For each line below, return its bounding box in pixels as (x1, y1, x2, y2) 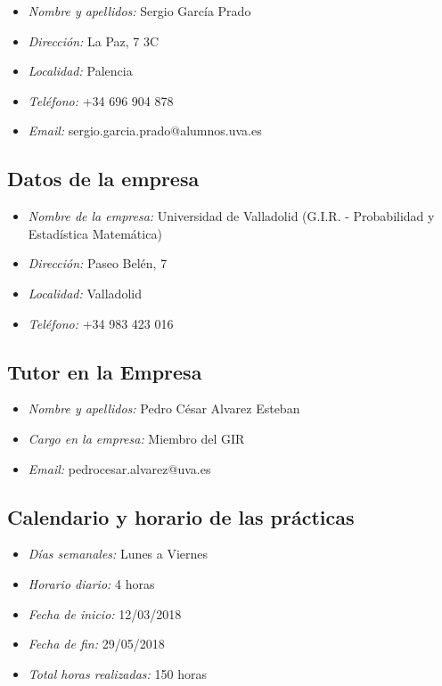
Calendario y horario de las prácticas (7, 502, 355, 530)
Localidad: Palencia (28, 61, 133, 80)
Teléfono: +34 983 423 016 (28, 314, 174, 332)
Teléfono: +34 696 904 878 (28, 91, 174, 110)
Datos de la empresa (7, 165, 200, 192)
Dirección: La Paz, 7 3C (28, 31, 160, 50)
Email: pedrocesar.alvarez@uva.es (28, 459, 211, 478)
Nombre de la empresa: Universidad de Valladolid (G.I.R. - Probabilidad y (28, 207, 435, 225)
